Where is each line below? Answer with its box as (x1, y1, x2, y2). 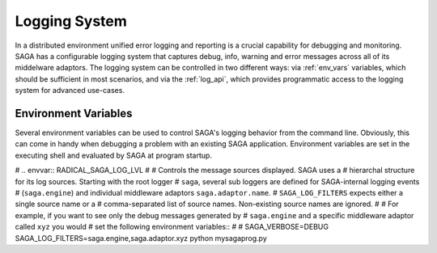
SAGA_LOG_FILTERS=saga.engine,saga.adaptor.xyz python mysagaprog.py (15, 233, 267, 242)
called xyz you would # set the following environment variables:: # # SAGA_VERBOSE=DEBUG (15, 222, 329, 232)
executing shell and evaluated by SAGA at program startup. (15, 150, 212, 160)
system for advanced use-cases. (15, 86, 125, 95)
